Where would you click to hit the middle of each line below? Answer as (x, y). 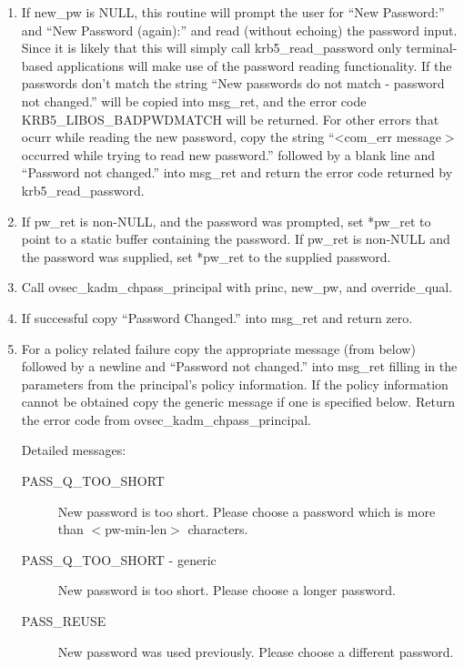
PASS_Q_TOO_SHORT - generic (119, 559)
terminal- (432, 48)
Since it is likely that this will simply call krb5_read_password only (212, 48)
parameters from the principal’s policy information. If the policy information (235, 384)
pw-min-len (136, 529)
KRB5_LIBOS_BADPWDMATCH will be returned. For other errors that (230, 119)
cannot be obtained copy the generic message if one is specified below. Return (238, 402)
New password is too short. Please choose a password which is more (247, 511)
